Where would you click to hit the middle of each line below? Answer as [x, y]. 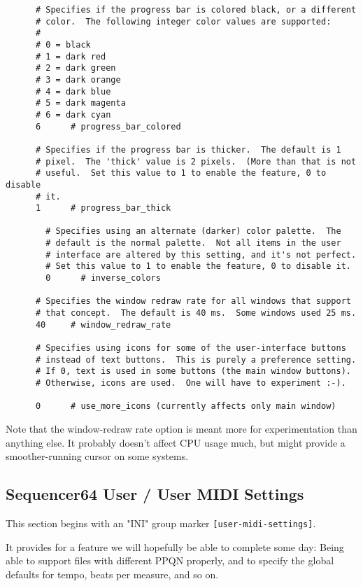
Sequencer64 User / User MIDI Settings [155, 494]
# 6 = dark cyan [73, 114]
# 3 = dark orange [78, 79]
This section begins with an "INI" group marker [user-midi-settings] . [161, 523]
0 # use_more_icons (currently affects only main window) [186, 406]
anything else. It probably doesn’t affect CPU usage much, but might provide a [176, 442]
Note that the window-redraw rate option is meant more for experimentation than [181, 428]
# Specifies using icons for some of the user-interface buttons [191, 348]
